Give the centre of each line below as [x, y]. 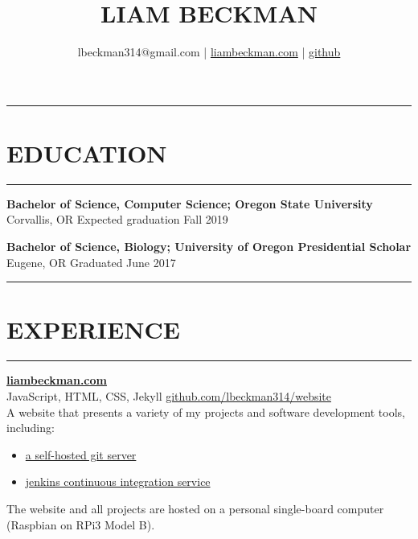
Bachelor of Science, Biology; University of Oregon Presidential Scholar [209, 247]
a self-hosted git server [81, 454]
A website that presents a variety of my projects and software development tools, [206, 411]
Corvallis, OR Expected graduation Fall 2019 [117, 219]
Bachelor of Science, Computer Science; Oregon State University [190, 203]
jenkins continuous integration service [118, 481]
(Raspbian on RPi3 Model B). [81, 524]
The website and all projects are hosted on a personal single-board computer [195, 508]
